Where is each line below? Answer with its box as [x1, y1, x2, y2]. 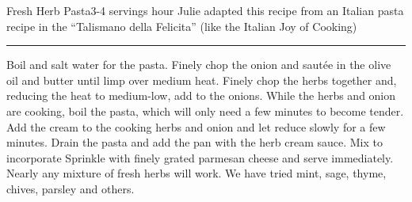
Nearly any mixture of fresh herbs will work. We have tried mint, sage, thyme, [6, 165, 387, 181]
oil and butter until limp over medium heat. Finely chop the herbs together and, [6, 71, 397, 88]
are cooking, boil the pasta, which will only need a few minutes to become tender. [6, 102, 404, 119]
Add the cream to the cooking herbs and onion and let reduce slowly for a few [6, 118, 386, 135]
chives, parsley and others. [6, 180, 135, 196]
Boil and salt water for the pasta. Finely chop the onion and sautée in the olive [6, 56, 391, 73]
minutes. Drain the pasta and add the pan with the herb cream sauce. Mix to [6, 134, 383, 151]
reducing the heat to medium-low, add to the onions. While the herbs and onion [6, 87, 396, 104]
